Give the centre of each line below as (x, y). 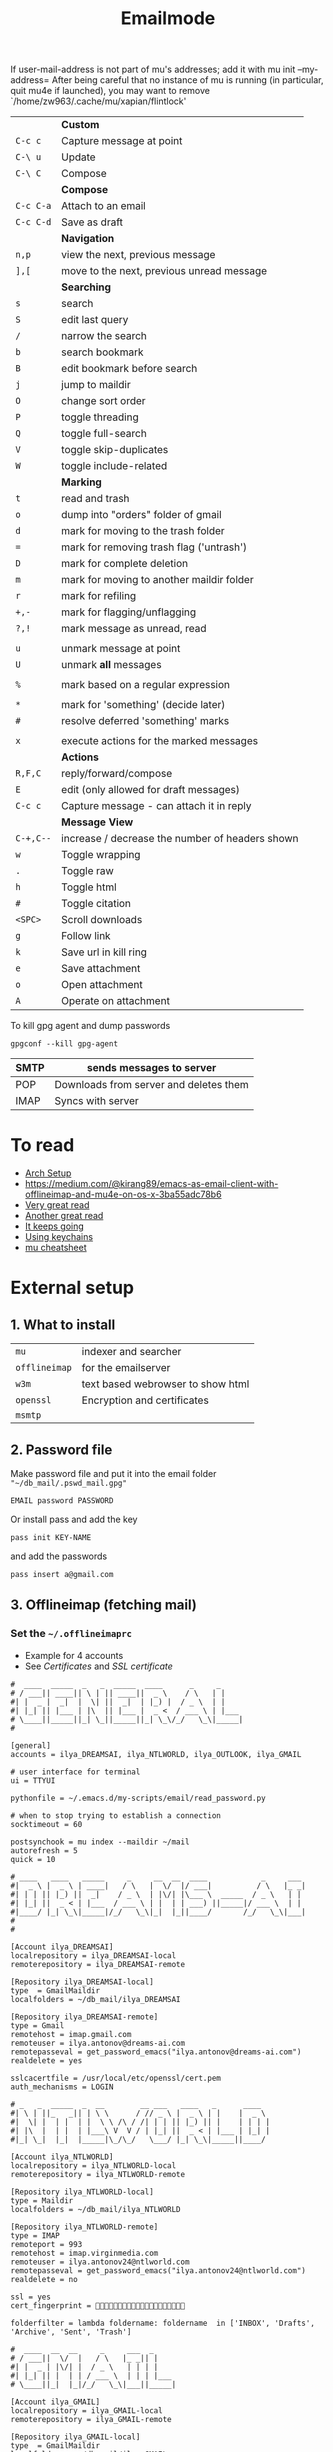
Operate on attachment (115, 1001)
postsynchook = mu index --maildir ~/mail (100, 1842)
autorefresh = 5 (44, 1850)
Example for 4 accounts (74, 1655)
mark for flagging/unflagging (129, 612)
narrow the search (104, 336)
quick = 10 (33, 1859)
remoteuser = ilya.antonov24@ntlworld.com (100, 2262)
